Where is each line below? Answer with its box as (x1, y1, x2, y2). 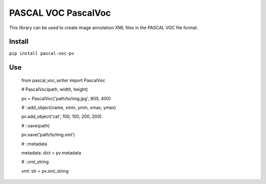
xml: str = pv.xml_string (21, 168, 69, 174)
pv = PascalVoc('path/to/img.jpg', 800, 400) (21, 95, 111, 101)
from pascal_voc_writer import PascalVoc (21, 77, 105, 83)
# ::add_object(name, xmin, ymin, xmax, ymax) (21, 105, 116, 110)
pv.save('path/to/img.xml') (21, 132, 75, 138)
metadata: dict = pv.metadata (21, 149, 81, 155)
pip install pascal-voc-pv (9, 51, 74, 56)
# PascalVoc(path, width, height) (21, 86, 88, 92)
